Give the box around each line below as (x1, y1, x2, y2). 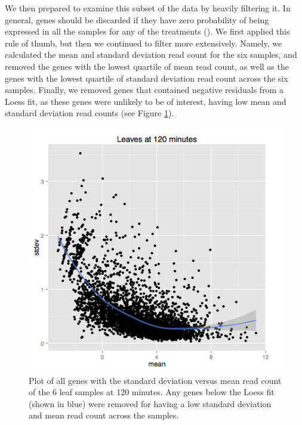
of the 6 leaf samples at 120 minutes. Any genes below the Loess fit (29, 386, 275, 398)
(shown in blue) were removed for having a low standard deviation (29, 397, 272, 410)
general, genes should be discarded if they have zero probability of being (5, 13, 269, 26)
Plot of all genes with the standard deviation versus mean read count (29, 374, 282, 386)
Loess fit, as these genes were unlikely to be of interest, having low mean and (5, 95, 286, 107)
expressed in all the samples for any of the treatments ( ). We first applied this (5, 25, 290, 38)
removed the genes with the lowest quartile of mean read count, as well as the (5, 60, 289, 72)
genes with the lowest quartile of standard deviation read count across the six (5, 72, 288, 84)
